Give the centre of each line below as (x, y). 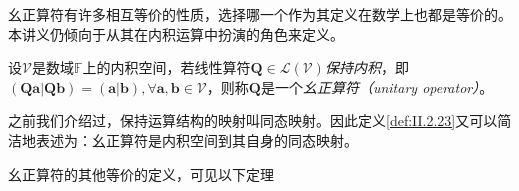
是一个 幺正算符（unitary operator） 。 (377, 86)
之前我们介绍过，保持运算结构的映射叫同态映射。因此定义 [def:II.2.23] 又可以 (253, 120)
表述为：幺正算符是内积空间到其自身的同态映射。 (196, 139)
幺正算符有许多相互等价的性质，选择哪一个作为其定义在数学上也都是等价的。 (260, 14)
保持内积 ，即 (366, 67)
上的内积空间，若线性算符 (166, 67)
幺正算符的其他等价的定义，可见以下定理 (141, 173)
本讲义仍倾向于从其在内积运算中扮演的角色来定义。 (176, 33)
